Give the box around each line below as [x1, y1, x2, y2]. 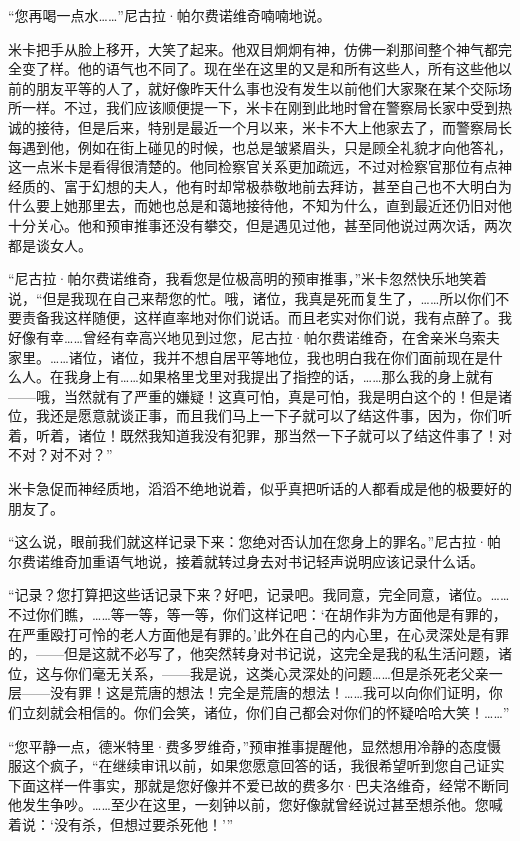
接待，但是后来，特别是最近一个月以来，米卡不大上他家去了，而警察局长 [35, 116, 512, 137]
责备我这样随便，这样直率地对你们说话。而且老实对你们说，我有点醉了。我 [21, 307, 512, 328]
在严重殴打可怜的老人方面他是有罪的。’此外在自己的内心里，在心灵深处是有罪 [8, 623, 509, 644]
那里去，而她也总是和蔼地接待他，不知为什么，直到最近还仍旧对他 [77, 195, 512, 216]
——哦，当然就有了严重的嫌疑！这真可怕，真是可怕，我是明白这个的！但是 [8, 385, 498, 406]
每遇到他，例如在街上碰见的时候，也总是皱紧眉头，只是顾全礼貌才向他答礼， [8, 136, 512, 157]
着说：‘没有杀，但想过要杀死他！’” [8, 813, 234, 834]
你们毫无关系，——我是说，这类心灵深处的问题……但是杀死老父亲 [63, 662, 489, 683]
